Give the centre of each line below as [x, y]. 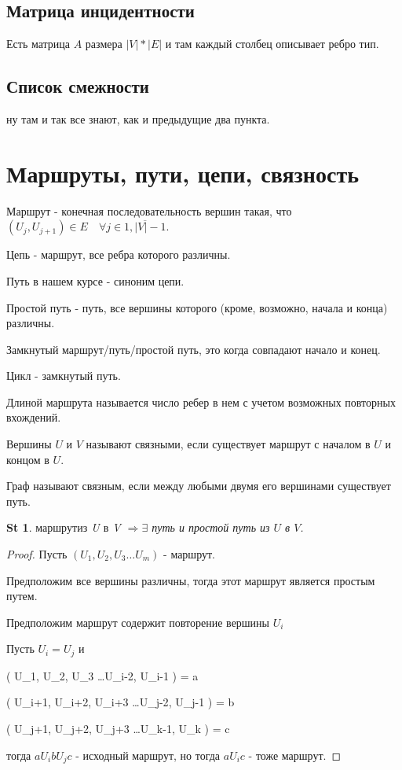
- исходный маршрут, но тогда [148, 755]
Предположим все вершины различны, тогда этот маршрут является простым [191, 580]
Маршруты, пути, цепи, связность [183, 173]
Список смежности [78, 86]
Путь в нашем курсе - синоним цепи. [95, 280]
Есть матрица [38, 44]
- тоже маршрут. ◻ [295, 755]
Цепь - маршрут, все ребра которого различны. [119, 254]
